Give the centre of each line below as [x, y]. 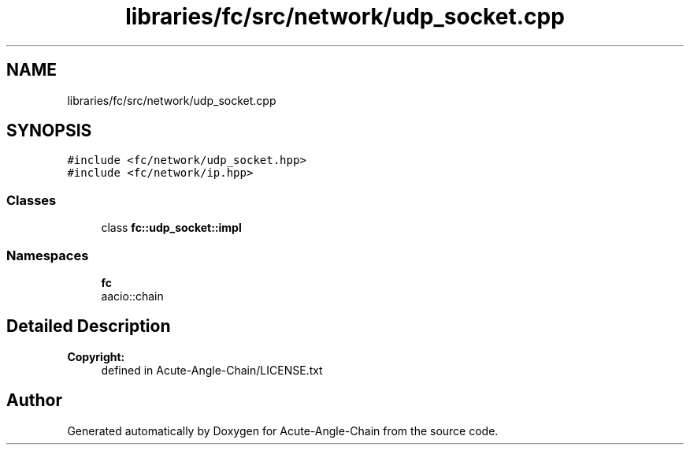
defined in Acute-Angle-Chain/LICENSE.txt [212, 370]
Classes [32, 200]
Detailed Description [89, 326]
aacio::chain [132, 296]
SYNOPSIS [49, 131]
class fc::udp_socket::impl [171, 228]
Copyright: [96, 356]
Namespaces [48, 255]
